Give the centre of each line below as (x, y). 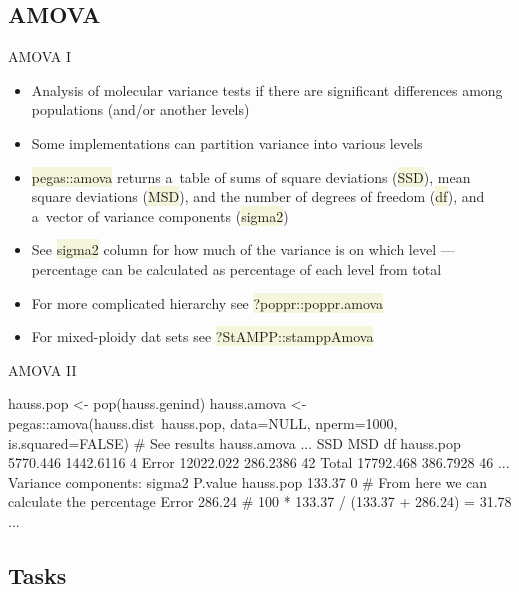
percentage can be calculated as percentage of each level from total (236, 268)
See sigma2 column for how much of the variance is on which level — (243, 249)
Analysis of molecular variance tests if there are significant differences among (267, 89)
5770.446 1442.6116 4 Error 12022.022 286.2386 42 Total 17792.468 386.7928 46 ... (259, 462)
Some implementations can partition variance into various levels (227, 142)
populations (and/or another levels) (140, 109)
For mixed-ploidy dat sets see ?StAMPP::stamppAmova (202, 336)
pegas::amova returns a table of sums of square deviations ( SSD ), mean (251, 176)
